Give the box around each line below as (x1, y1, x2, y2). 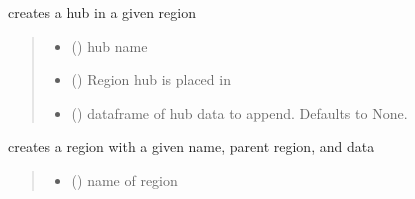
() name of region (71, 169, 178, 190)
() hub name (71, 35, 148, 56)
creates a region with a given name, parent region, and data (8, 136, 375, 157)
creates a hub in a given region (8, 2, 196, 22)
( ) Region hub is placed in (71, 69, 231, 90)
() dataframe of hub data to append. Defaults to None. (71, 102, 408, 123)
